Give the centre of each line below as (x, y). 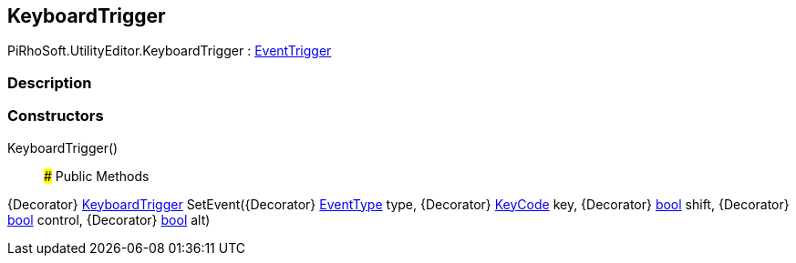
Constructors (56, 116)
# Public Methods (97, 176)
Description (50, 82)
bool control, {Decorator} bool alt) (109, 219)
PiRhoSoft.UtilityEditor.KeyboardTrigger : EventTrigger (170, 51)
